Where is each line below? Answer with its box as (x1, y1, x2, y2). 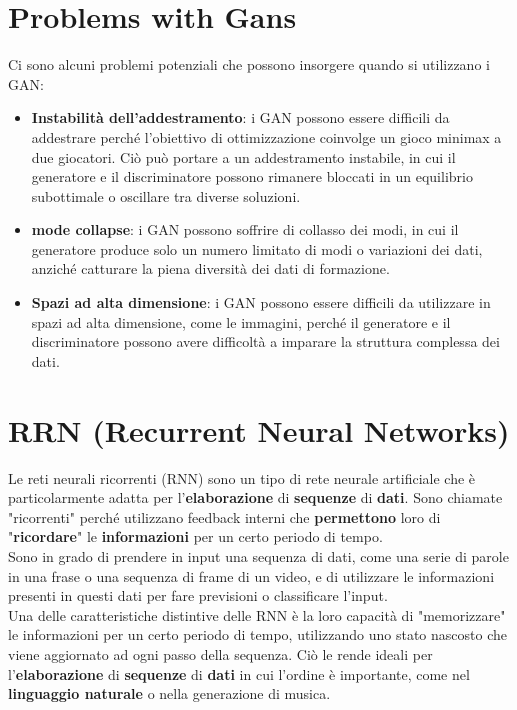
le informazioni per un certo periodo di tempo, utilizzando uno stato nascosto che (8, 624, 507, 645)
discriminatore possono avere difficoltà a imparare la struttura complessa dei (31, 331, 500, 352)
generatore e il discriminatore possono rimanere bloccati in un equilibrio (31, 166, 473, 187)
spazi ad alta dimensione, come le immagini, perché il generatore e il (31, 311, 451, 332)
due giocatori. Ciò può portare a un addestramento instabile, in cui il (31, 146, 456, 167)
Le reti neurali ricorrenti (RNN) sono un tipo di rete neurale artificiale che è (8, 467, 476, 488)
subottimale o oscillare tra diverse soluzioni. (31, 185, 301, 206)
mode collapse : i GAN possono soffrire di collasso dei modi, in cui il (31, 219, 459, 240)
